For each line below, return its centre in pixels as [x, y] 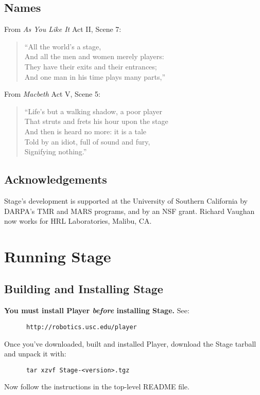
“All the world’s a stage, [63, 46]
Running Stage [58, 256]
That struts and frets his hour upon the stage [96, 121]
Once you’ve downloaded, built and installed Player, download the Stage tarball [130, 343]
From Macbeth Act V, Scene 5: [52, 94]
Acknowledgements [56, 179]
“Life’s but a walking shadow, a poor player [93, 111]
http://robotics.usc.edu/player [81, 327]
